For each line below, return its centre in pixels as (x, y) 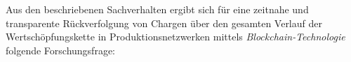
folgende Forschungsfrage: (61, 50)
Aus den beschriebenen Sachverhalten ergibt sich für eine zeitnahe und (157, 9)
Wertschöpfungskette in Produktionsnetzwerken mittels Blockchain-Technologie (175, 37)
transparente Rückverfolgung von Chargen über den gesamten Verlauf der (164, 23)
